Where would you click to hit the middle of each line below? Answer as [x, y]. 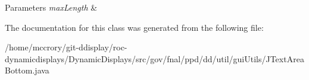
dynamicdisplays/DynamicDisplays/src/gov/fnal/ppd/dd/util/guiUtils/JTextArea [154, 58]
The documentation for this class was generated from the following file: [134, 27]
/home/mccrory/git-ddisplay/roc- [66, 47]
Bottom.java [27, 70]
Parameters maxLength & [51, 7]
